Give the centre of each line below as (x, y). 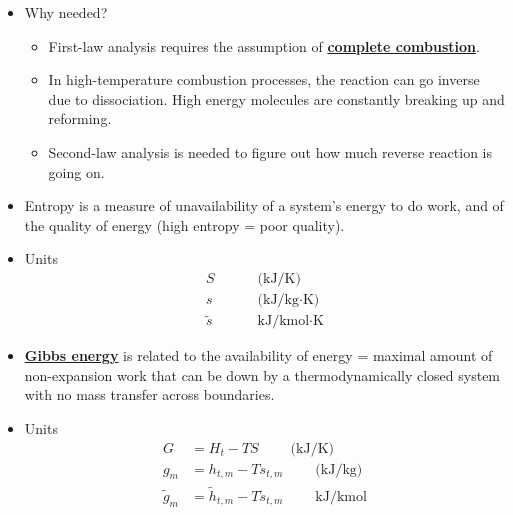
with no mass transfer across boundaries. (149, 394)
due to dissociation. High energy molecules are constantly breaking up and (276, 98)
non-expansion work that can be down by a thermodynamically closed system (262, 374)
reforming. (80, 118)
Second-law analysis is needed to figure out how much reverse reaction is (270, 151)
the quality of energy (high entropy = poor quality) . (184, 224)
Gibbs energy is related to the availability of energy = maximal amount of (258, 355)
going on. (76, 171)
